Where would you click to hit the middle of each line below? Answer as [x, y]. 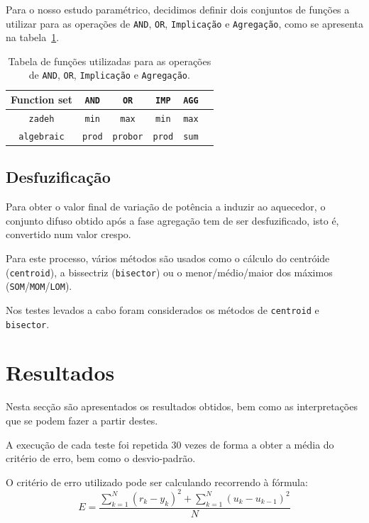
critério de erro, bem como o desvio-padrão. [101, 458]
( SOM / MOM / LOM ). [39, 286]
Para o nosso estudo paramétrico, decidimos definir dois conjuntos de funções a [178, 9]
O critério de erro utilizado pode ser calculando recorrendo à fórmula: [157, 482]
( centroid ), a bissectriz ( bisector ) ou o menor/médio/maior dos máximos [169, 272]
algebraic [42, 136]
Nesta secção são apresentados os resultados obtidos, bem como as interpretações [182, 406]
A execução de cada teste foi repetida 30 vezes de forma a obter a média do [170, 444]
